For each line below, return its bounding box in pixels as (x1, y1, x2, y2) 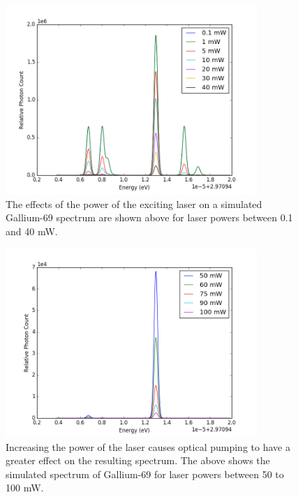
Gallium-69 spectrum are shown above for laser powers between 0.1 (6, 210, 293, 225)
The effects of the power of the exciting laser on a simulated (6, 196, 262, 211)
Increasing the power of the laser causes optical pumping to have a (6, 439, 290, 454)
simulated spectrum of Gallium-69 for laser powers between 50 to (6, 466, 284, 481)
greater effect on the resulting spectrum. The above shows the (6, 453, 270, 468)
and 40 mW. (6, 224, 58, 239)
